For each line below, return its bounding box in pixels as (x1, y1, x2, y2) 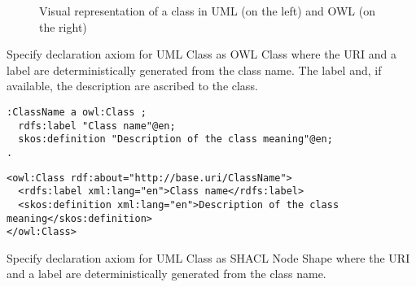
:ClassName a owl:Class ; (7, 106, 147, 118)
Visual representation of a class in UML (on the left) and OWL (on (39, 2, 375, 19)
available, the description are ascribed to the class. (7, 77, 258, 94)
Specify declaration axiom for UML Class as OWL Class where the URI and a (7, 46, 396, 63)
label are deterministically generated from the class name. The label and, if (7, 61, 382, 78)
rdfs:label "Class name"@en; (18, 120, 176, 132)
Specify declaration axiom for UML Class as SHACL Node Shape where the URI (7, 249, 410, 266)
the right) (39, 18, 87, 35)
